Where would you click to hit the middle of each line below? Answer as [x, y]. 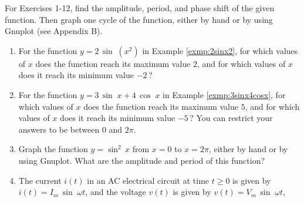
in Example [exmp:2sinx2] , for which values [220, 50]
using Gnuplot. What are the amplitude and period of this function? [142, 160]
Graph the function [53, 149]
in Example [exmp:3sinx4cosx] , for [224, 94]
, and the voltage [116, 192]
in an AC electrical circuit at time [148, 180]
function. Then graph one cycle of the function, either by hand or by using [139, 19]
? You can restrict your [231, 118]
